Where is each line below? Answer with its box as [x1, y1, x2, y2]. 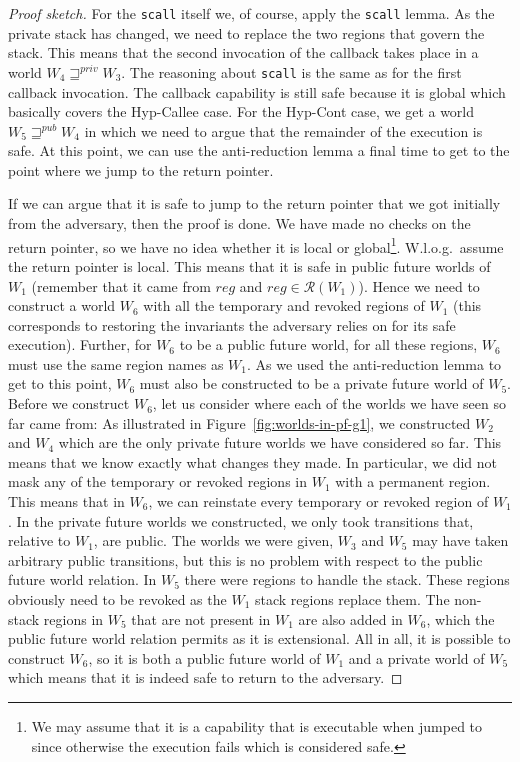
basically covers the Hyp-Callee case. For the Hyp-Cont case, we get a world [8, 101, 475, 122]
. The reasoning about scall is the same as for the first [121, 61, 462, 82]
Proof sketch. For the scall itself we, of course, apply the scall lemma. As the [8, 3, 495, 23]
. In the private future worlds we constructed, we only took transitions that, [8, 510, 474, 531]
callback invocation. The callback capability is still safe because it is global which [8, 81, 506, 102]
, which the [426, 608, 495, 629]
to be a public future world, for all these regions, [179, 334, 478, 355]
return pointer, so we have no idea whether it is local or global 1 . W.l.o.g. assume [8, 233, 504, 257]
